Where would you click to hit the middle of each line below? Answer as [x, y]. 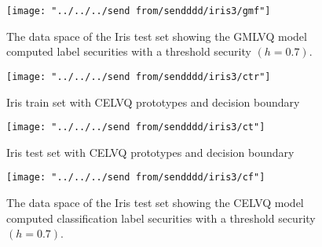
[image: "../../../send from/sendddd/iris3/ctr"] [139, 76]
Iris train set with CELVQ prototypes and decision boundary [153, 102]
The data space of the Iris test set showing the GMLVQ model [157, 36]
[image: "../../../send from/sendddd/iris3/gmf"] [139, 11]
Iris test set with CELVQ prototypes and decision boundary [150, 152]
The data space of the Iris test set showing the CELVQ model [155, 202]
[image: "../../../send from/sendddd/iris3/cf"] [136, 178]
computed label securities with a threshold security [129, 51]
